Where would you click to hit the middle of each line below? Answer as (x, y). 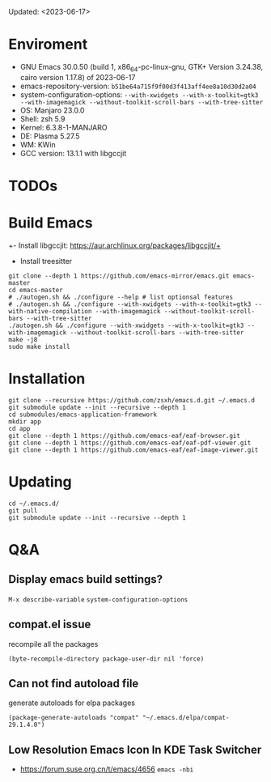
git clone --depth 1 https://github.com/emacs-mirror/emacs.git (119, 276)
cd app (19, 428)
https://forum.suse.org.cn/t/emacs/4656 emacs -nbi (107, 769)
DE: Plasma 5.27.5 (50, 136)
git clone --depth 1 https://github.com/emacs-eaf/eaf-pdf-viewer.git (130, 443)
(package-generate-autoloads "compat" (74, 718)
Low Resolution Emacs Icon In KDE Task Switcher (135, 749)
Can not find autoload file (74, 683)
